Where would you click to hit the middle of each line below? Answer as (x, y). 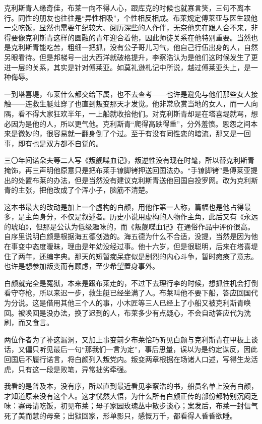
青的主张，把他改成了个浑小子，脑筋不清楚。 (78, 190)
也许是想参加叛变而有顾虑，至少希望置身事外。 (82, 266)
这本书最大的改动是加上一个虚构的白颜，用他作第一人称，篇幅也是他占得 (124, 206)
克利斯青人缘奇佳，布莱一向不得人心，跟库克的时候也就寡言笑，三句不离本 (127, 8)
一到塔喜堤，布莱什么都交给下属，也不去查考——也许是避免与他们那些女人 (127, 94)
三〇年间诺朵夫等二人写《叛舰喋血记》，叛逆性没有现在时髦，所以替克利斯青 (129, 160)
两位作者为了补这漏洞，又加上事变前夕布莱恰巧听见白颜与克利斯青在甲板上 (127, 339)
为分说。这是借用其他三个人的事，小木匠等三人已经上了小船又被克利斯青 (124, 303)
